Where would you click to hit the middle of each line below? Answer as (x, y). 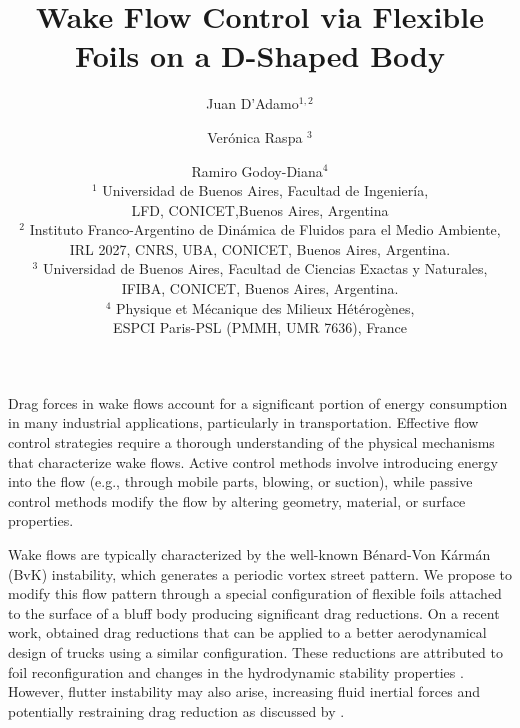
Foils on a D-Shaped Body (260, 55)
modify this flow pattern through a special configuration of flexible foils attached (255, 593)
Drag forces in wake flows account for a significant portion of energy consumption (258, 402)
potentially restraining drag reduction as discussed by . (176, 710)
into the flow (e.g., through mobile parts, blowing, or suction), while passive (240, 481)
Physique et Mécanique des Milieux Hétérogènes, (265, 307)
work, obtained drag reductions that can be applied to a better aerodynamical (247, 632)
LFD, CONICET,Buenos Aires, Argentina (260, 209)
